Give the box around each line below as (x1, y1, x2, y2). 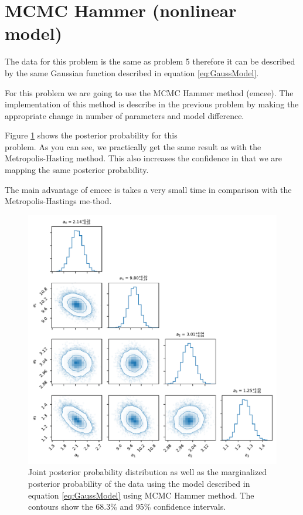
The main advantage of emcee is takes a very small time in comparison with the (5, 183, 292, 195)
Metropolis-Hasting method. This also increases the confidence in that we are (5, 152, 282, 164)
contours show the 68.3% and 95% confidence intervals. (28, 500, 226, 513)
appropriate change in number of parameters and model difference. (5, 109, 244, 121)
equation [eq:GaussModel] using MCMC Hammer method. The (28, 489, 254, 501)
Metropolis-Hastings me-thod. (5, 195, 112, 207)
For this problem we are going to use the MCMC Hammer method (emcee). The (5, 86, 294, 99)
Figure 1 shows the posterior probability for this (5, 129, 178, 141)
